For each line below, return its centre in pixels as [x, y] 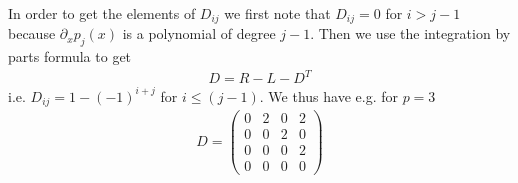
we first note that [277, 13]
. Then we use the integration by [410, 33]
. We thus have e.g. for [328, 95]
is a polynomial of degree [199, 33]
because [32, 33]
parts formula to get [70, 56]
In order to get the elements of [102, 13]
